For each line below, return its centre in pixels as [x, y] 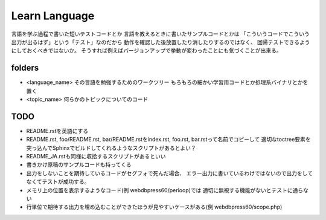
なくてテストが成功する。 [58, 182]
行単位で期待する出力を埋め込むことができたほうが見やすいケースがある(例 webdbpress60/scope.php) [154, 207]
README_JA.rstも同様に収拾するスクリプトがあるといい [96, 157]
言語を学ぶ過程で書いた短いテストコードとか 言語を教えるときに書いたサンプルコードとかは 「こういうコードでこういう [161, 34]
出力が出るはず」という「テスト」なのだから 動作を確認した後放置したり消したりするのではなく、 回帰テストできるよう [161, 42]
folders [25, 68]
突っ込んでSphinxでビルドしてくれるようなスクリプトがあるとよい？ [111, 147]
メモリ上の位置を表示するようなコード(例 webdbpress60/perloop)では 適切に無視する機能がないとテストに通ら [165, 190]
